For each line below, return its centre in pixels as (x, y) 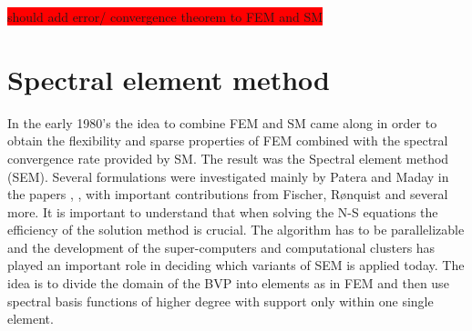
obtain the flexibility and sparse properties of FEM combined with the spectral (228, 140)
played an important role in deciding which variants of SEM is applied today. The (236, 265)
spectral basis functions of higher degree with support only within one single (221, 301)
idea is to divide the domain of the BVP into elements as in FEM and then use (228, 283)
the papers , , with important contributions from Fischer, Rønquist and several (228, 194)
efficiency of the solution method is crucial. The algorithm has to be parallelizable (236, 230)
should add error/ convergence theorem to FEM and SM (165, 16)
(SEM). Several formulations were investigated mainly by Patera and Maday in (228, 176)
